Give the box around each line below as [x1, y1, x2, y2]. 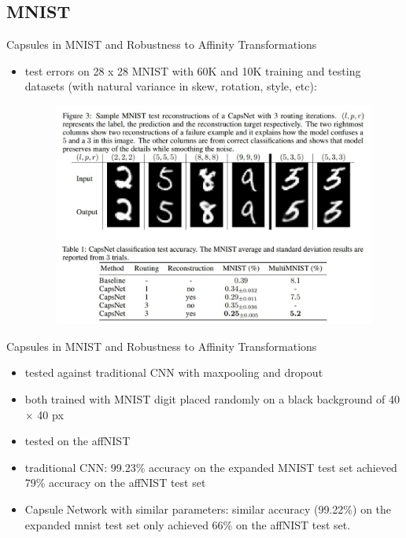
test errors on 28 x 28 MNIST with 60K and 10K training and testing [24, 62, 361, 79]
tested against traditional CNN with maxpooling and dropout [24, 364, 323, 381]
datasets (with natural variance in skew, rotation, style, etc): [24, 78, 317, 94]
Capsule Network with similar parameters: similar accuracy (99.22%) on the [24, 501, 392, 517]
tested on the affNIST [24, 433, 131, 449]
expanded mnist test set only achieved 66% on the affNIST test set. [24, 516, 351, 532]
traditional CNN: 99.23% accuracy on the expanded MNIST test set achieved [24, 459, 397, 475]
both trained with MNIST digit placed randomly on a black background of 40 [24, 391, 400, 407]
